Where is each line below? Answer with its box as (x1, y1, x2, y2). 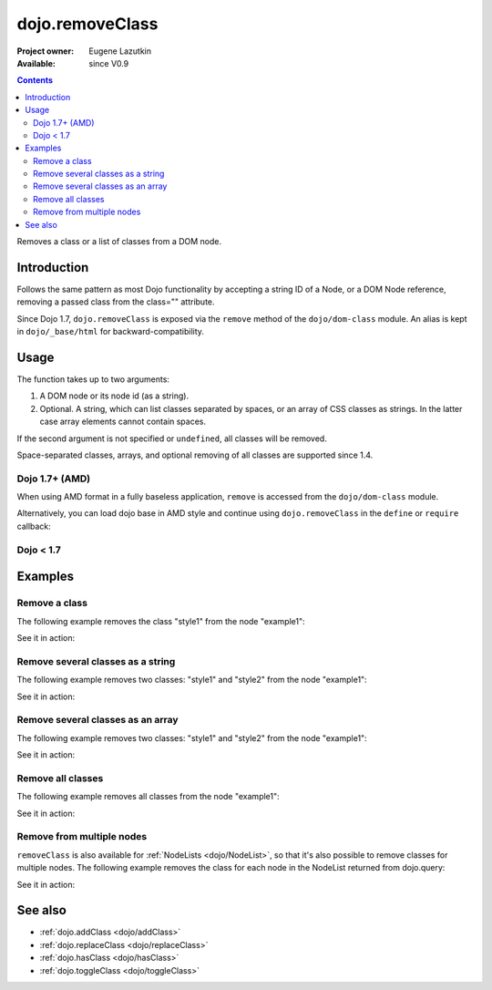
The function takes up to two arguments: (16, 374, 170, 385)
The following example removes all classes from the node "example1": (16, 791, 280, 802)
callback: (16, 521, 52, 531)
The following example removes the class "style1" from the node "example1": (16, 615, 305, 626)
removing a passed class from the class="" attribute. (16, 296, 215, 307)
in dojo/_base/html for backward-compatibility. (16, 326, 205, 337)
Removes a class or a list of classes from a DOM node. (16, 236, 222, 247)
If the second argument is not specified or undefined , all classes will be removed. (16, 433, 327, 444)
